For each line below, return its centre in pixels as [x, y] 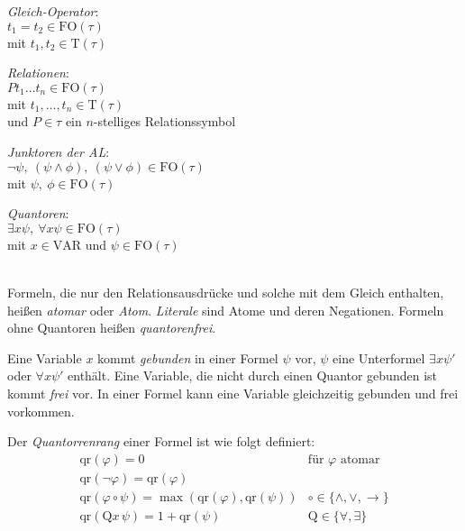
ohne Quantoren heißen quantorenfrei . [112, 328]
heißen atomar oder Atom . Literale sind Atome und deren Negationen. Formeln [226, 310]
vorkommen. [41, 411]
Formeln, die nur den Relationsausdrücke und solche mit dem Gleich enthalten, [226, 292]
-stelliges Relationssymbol [164, 121]
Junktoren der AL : [59, 151]
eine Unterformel [379, 357]
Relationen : [38, 73]
